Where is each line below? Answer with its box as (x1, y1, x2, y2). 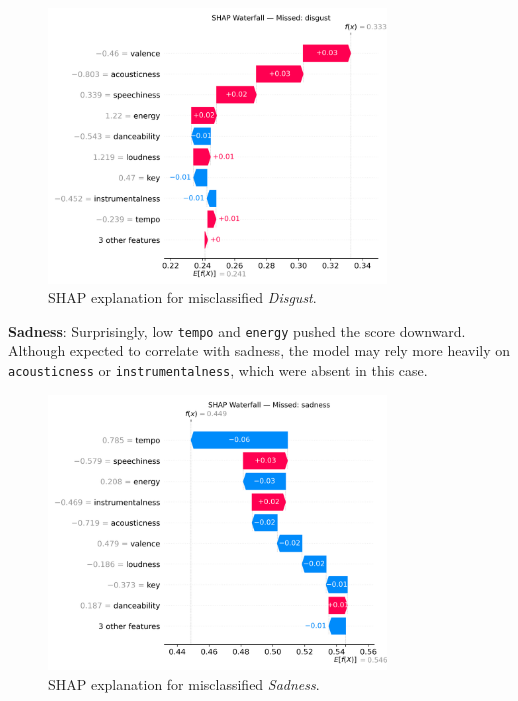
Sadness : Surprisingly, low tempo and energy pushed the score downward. (8, 320, 466, 341)
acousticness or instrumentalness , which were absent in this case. (8, 360, 428, 381)
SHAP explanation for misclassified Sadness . (48, 673, 320, 694)
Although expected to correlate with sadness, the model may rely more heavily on (8, 340, 511, 361)
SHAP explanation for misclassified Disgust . (48, 287, 317, 308)
